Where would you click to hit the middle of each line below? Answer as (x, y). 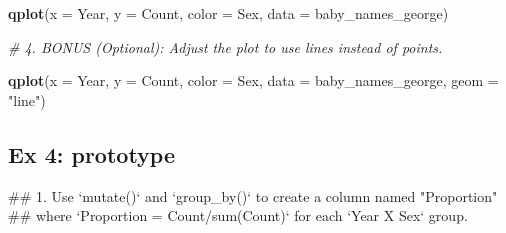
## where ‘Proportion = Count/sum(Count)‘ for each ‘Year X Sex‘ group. (238, 215)
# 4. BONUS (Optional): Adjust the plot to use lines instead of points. (225, 46)
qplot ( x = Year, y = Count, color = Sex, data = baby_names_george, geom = (253, 80)
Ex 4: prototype (92, 153)
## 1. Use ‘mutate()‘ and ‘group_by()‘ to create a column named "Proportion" (253, 195)
